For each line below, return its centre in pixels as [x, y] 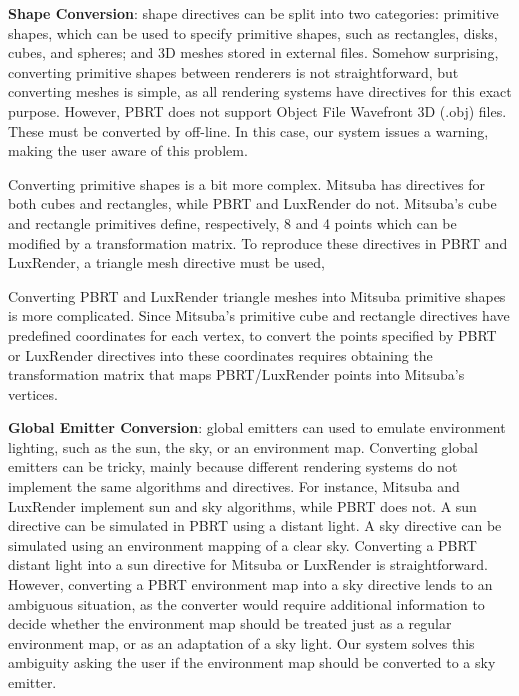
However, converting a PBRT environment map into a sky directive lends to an [250, 584]
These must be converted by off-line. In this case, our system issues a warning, [248, 130]
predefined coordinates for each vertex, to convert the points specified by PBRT [252, 334]
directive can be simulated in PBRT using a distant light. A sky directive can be [255, 525]
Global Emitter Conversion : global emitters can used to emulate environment [257, 427]
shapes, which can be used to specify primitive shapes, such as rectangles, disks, [253, 32]
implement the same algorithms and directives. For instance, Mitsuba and [234, 486]
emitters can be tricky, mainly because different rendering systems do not [233, 466]
